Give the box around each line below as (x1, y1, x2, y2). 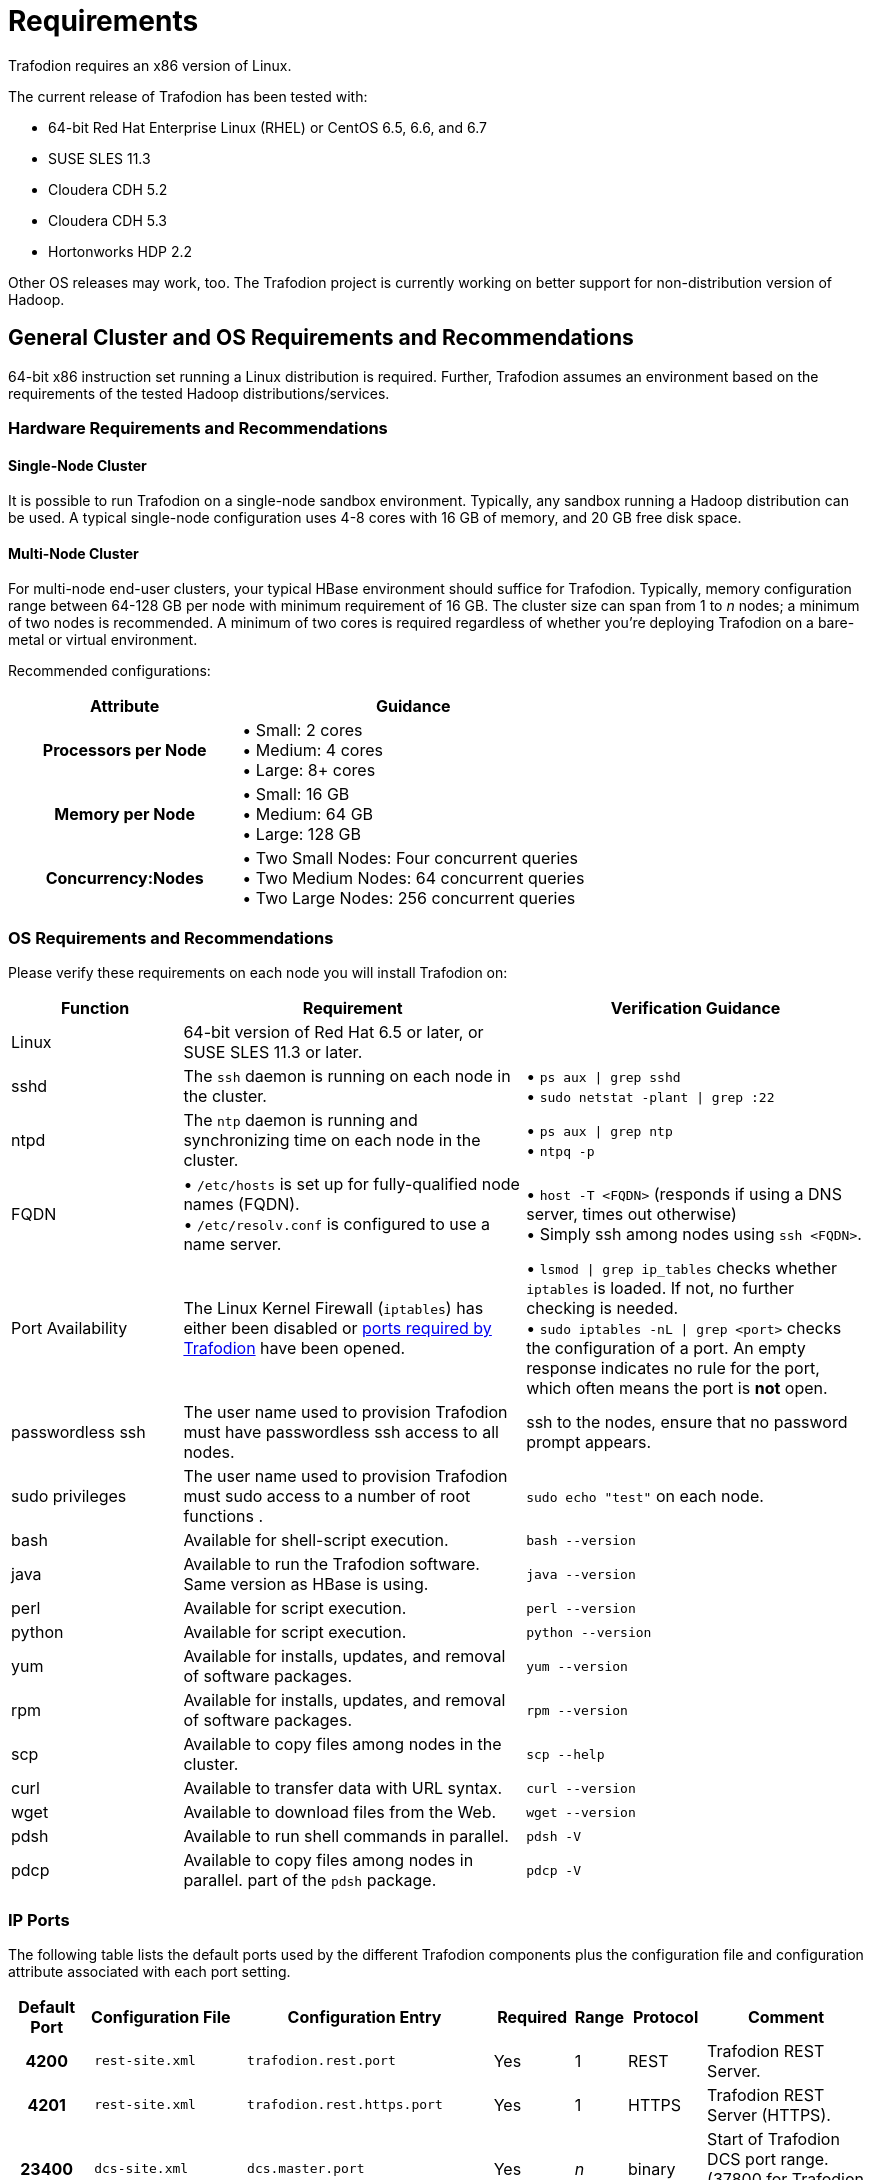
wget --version (526, 1804, 636, 1820)
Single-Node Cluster (8, 456, 147, 474)
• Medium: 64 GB (242, 804, 374, 825)
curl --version (526, 1780, 636, 1796)
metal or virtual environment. (8, 631, 198, 649)
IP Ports (8, 1909, 70, 1930)
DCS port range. (707, 2148, 829, 2169)
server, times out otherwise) (526, 1204, 737, 1225)
